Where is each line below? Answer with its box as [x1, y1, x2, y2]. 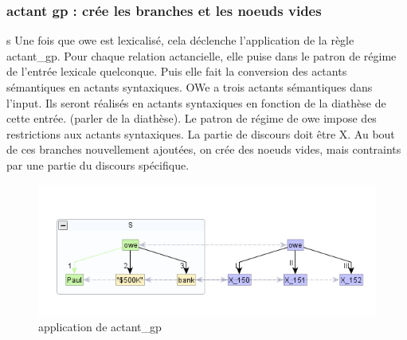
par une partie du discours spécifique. [6, 156, 190, 173]
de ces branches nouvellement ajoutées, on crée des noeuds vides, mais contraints [6, 141, 401, 158]
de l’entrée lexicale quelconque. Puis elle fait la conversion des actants [6, 63, 347, 80]
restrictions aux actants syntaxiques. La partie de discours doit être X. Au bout [6, 125, 395, 142]
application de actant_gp [38, 318, 162, 334]
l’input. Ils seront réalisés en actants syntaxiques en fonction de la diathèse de [6, 94, 386, 111]
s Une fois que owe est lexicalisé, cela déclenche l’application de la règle [6, 32, 354, 49]
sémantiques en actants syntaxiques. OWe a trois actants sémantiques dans [6, 79, 373, 95]
